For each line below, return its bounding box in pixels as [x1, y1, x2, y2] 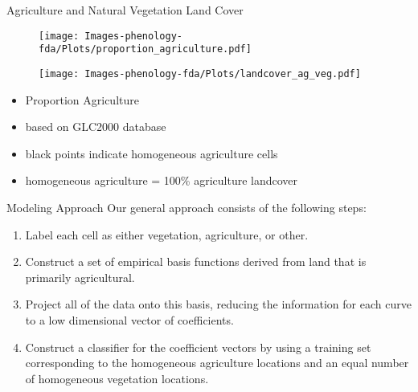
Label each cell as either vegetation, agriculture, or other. [25, 226, 309, 243]
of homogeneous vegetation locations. [25, 370, 209, 386]
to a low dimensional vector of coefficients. [25, 311, 234, 328]
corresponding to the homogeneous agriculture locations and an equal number [25, 354, 409, 371]
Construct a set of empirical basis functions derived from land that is [25, 253, 367, 270]
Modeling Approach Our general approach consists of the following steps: [6, 198, 367, 215]
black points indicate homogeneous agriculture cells [25, 145, 278, 161]
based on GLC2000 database [25, 118, 166, 135]
